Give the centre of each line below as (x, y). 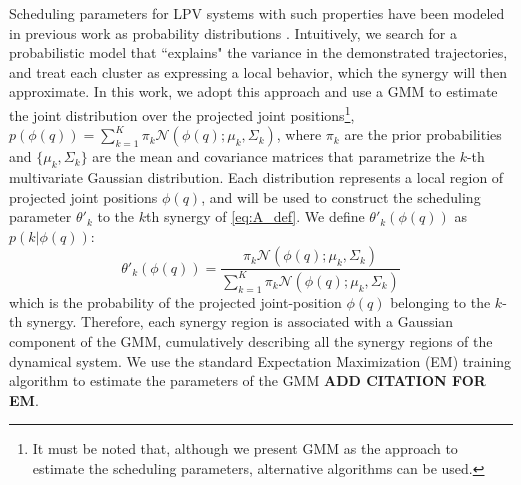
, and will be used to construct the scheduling (341, 196)
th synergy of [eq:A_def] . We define (255, 216)
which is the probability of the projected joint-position (175, 301)
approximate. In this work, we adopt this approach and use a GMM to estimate (253, 91)
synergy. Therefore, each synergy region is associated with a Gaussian (240, 321)
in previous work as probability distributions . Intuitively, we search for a (233, 32)
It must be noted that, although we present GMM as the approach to (245, 448)
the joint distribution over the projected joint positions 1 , (182, 113)
